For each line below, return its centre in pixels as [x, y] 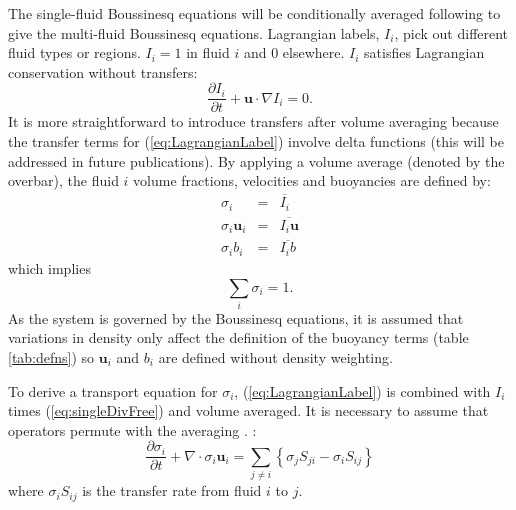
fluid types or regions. [74, 52]
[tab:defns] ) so [51, 357]
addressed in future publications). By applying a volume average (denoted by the [256, 160]
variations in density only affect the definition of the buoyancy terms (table [238, 337]
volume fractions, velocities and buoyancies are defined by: [312, 180]
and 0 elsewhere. [294, 52]
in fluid [208, 52]
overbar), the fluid [63, 180]
